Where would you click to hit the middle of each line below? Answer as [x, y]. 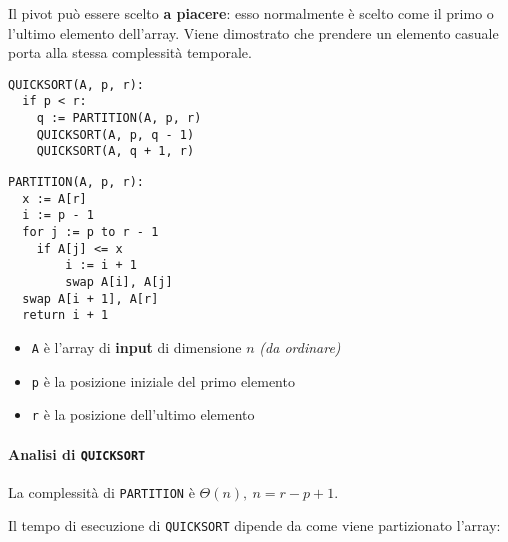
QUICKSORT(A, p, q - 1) [115, 134]
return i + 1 [65, 315]
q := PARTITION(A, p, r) [119, 118]
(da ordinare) [300, 346]
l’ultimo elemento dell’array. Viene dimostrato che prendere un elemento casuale [253, 32]
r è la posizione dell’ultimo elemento [143, 414]
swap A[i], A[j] [119, 282]
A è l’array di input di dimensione [136, 346]
